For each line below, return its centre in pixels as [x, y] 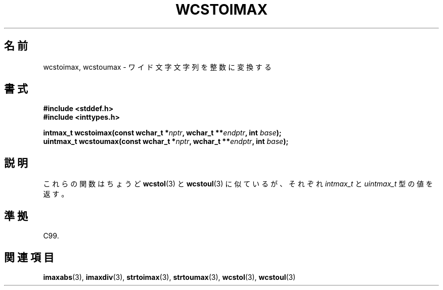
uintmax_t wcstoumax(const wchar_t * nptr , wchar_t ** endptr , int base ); [166, 141]
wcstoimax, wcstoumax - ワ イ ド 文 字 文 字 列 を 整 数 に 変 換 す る [157, 67]
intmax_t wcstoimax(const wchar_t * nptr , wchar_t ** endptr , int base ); [162, 133]
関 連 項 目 [29, 257]
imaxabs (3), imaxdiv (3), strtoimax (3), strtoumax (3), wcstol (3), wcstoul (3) [169, 277]
